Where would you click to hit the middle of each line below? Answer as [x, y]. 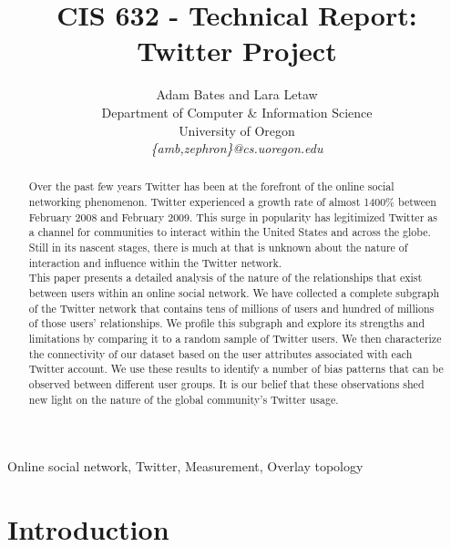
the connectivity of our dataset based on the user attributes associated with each [220, 353]
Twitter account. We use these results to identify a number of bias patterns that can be [236, 369]
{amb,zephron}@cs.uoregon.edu [237, 148]
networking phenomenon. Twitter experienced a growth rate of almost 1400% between [232, 202]
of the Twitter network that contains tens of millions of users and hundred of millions [231, 308]
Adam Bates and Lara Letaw [237, 94]
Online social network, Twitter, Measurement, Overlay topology [185, 466]
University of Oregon [237, 130]
